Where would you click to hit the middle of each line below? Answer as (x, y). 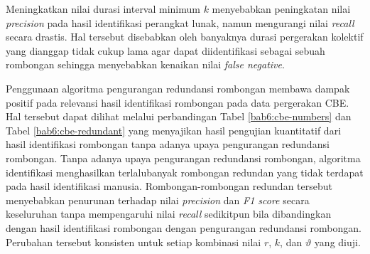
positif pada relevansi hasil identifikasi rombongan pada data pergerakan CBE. (178, 102)
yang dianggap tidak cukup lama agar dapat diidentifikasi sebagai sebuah (165, 50)
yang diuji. (337, 242)
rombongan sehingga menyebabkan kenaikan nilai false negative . (145, 64)
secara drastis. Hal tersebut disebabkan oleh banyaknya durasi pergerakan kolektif (185, 37)
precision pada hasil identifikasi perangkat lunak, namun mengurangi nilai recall (180, 22)
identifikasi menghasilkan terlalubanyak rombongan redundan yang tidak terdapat (185, 172)
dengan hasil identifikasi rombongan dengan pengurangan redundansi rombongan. (184, 227)
